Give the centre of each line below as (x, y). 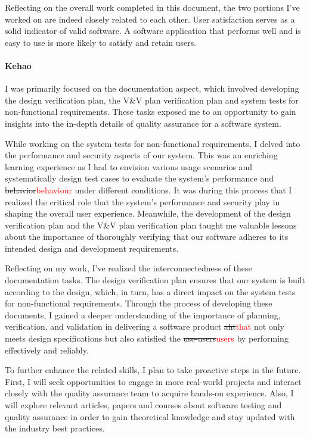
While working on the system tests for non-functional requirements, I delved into (153, 143)
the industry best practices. (55, 428)
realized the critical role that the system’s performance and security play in (142, 201)
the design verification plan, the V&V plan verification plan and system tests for (152, 100)
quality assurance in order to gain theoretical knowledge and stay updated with (150, 416)
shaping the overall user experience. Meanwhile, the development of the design (148, 213)
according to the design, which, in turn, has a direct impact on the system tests (150, 291)
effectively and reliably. (47, 350)
